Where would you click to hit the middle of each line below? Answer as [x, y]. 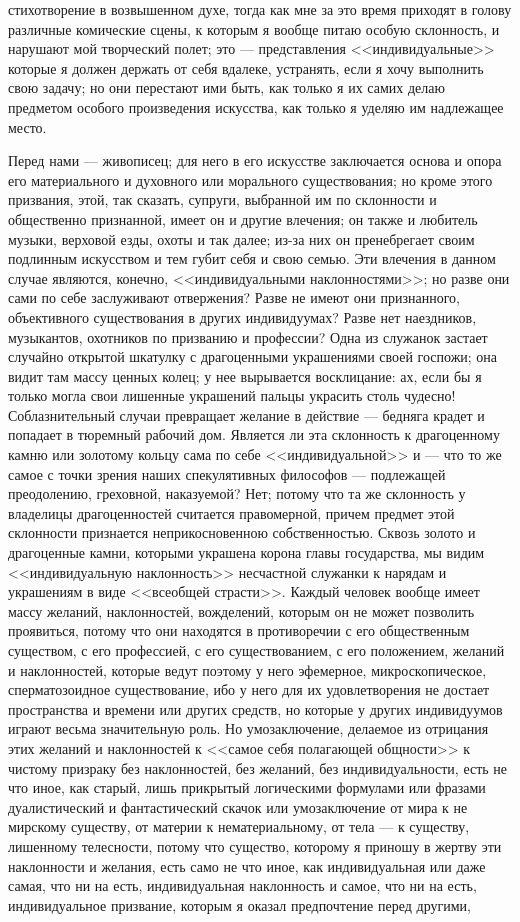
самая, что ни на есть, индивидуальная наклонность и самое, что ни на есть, [242, 885]
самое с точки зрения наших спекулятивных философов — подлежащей [227, 473]
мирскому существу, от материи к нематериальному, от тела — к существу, [239, 826]
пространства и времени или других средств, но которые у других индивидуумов [255, 708]
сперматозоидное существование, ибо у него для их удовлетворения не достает [249, 689]
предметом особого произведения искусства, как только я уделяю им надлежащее [256, 106]
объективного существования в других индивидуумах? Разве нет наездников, [242, 316]
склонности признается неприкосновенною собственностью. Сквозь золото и [242, 532]
